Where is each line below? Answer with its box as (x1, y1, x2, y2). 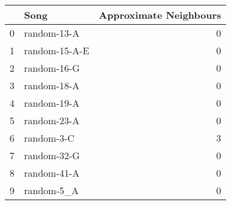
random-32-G (24, 148, 80, 162)
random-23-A (24, 113, 80, 127)
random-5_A (24, 183, 79, 197)
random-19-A (24, 96, 80, 110)
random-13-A (24, 26, 80, 40)
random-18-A (24, 78, 80, 92)
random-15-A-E (24, 43, 90, 57)
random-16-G (24, 61, 80, 75)
